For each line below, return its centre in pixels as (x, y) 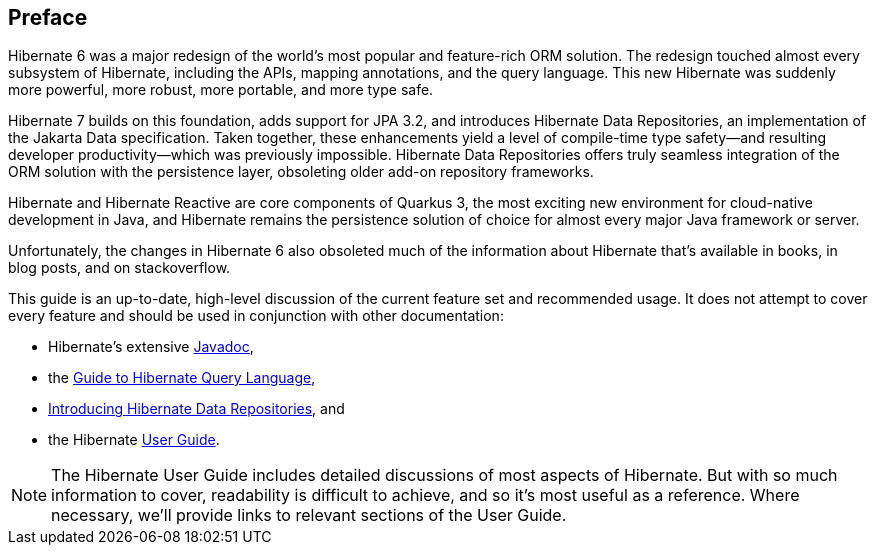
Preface (48, 17)
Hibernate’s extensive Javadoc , (151, 347)
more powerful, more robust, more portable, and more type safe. (221, 90)
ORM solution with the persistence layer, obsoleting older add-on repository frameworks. (301, 172)
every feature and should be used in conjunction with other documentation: (256, 316)
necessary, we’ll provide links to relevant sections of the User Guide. (309, 515)
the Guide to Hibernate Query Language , (182, 378)
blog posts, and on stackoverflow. (119, 268)
